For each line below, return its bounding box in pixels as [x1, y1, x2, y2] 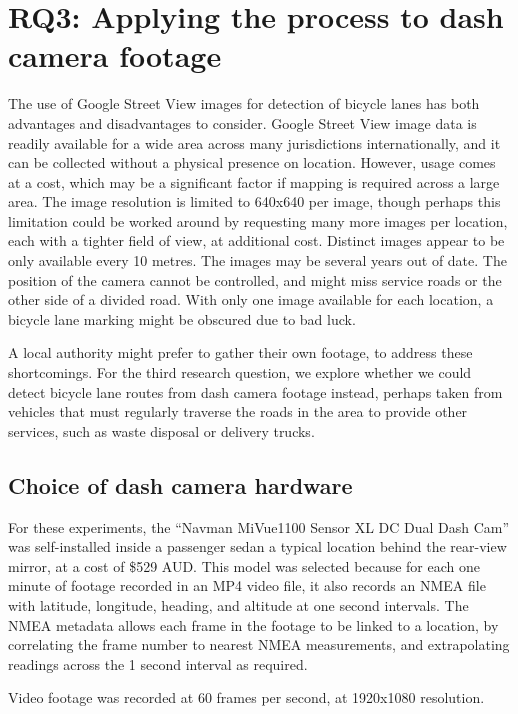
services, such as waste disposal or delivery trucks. [8, 420, 315, 441]
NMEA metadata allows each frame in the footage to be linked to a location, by [8, 614, 499, 635]
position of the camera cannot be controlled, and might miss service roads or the [8, 269, 502, 290]
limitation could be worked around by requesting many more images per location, [8, 210, 508, 231]
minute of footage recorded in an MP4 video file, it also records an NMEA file [8, 575, 486, 596]
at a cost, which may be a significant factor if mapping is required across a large [8, 171, 500, 192]
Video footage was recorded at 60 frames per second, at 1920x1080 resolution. [8, 687, 485, 708]
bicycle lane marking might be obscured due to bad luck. [8, 308, 356, 329]
